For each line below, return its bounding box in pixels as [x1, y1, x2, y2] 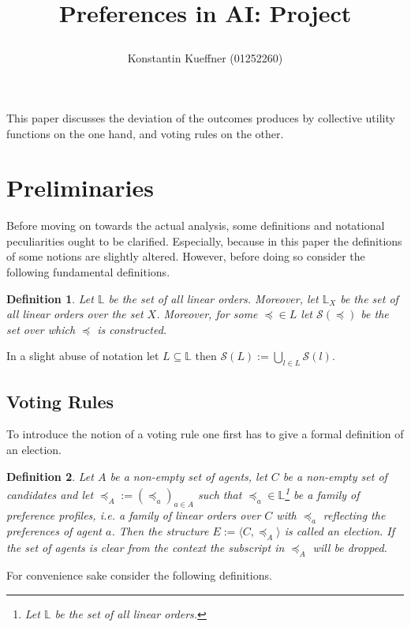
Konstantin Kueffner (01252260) [127, 50, 283, 66]
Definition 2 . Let [6, 467, 94, 484]
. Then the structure [111, 523, 209, 539]
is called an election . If [284, 523, 395, 539]
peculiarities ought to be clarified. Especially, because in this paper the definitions [6, 232, 402, 249]
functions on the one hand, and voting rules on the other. [6, 125, 284, 141]
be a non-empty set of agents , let [110, 467, 267, 484]
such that [197, 486, 242, 502]
